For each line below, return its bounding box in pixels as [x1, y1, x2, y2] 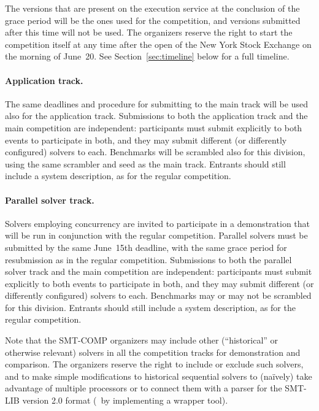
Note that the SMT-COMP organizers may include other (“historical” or [5, 334, 279, 347]
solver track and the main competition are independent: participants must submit [5, 265, 312, 278]
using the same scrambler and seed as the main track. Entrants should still [5, 157, 286, 170]
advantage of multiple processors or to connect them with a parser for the [5, 382, 282, 394]
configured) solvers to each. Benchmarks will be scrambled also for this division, [5, 145, 306, 158]
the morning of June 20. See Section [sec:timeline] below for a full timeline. [5, 50, 290, 63]
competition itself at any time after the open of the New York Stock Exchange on [5, 37, 312, 50]
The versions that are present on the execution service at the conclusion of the [5, 2, 300, 14]
